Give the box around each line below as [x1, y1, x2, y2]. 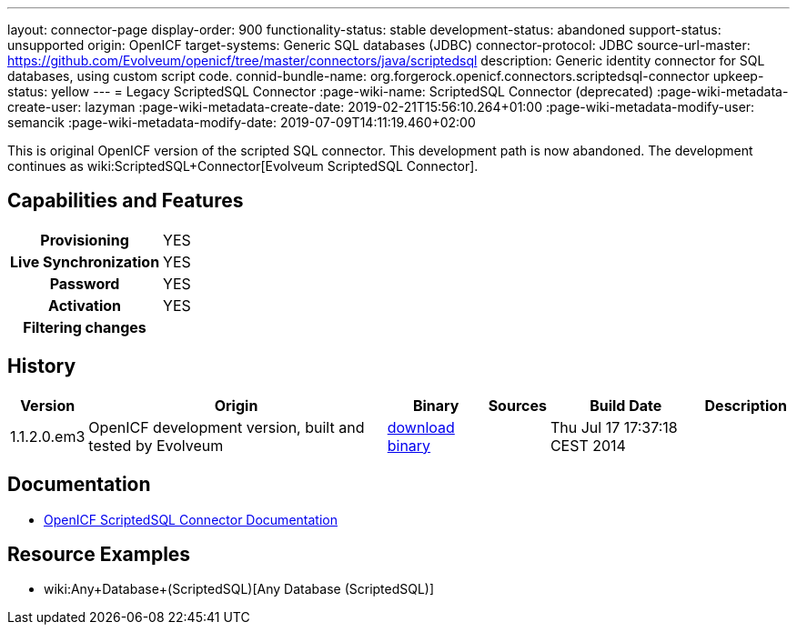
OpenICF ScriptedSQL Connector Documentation [44, 511, 338, 527]
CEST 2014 [550, 436, 626, 455]
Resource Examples [7, 542, 191, 566]
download [387, 417, 455, 436]
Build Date [590, 396, 662, 415]
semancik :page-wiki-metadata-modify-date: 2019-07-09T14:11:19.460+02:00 [7, 115, 476, 130]
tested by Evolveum [88, 436, 224, 455]
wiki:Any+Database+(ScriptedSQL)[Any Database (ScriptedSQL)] [44, 581, 435, 597]
